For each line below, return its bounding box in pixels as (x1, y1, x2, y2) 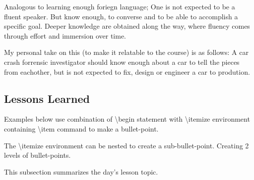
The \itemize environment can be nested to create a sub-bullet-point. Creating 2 (4, 140, 249, 150)
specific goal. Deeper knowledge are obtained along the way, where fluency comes (4, 21, 250, 31)
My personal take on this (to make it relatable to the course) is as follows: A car (4, 47, 249, 57)
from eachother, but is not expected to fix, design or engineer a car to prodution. (4, 66, 250, 77)
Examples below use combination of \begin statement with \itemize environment (4, 114, 250, 124)
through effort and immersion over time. (4, 30, 127, 41)
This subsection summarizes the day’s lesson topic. (4, 166, 158, 177)
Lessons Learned (4, 90, 90, 106)
